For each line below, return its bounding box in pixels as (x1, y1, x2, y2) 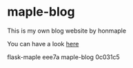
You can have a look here (7, 39, 79, 48)
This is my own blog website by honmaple (7, 27, 126, 35)
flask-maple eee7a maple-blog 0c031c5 (7, 52, 120, 61)
